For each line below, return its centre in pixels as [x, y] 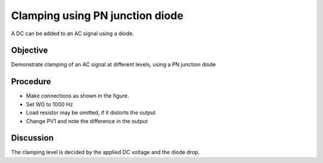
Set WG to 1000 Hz [49, 104]
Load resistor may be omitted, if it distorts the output [91, 113]
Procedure [31, 81]
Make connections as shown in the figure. [77, 96]
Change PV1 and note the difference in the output [87, 121]
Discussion [32, 138]
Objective [30, 50]
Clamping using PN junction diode [97, 16]
